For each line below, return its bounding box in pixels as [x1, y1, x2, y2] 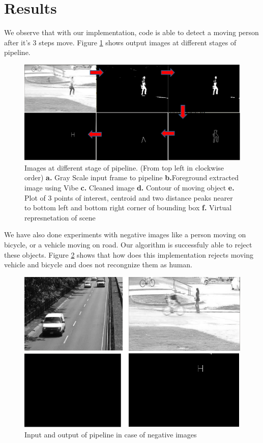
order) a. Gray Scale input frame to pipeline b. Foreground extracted [24, 172, 239, 183]
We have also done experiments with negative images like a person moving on [4, 229, 246, 240]
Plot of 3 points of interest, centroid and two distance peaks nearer [24, 192, 233, 203]
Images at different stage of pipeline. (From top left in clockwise [24, 162, 224, 173]
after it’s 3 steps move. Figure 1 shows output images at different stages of [4, 37, 237, 47]
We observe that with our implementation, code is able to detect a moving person [4, 27, 259, 38]
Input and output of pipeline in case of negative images [24, 429, 197, 439]
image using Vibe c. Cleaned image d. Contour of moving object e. [24, 182, 235, 192]
